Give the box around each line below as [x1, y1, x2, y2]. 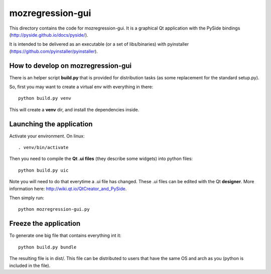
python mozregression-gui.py [18, 206, 90, 212]
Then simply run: [9, 195, 45, 201]
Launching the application [9, 119, 93, 128]
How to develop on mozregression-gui [9, 61, 132, 70]
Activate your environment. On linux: [9, 133, 85, 139]
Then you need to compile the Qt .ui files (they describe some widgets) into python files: [9, 156, 193, 162]
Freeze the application [9, 219, 81, 228]
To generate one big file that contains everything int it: [9, 232, 121, 238]
